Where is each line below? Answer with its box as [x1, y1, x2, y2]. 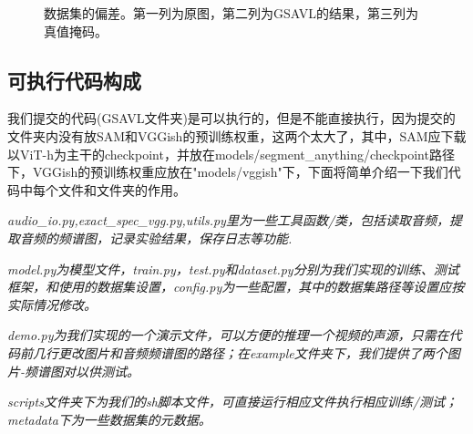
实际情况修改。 [7, 294, 97, 314]
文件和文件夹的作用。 [57, 180, 186, 199]
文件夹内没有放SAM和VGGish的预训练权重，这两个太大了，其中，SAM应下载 [7, 126, 467, 145]
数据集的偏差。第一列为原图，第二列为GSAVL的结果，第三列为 [44, 4, 418, 22]
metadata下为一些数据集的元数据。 [7, 409, 211, 429]
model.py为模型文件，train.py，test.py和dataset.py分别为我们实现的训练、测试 [7, 259, 459, 278]
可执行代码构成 [7, 66, 141, 94]
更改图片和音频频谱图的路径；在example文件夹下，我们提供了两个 [57, 343, 447, 362]
